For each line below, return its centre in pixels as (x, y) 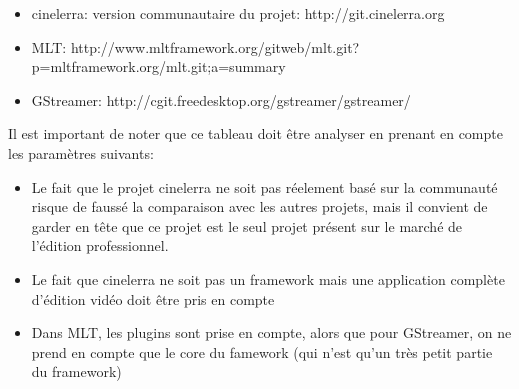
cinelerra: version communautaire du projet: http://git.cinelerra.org (238, 13)
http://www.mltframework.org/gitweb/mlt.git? (215, 46)
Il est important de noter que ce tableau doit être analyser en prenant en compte (255, 133)
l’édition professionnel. (100, 245)
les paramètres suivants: (81, 152)
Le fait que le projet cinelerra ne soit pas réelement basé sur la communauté (264, 186)
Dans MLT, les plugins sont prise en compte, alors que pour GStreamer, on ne (271, 332)
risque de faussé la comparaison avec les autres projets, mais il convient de (259, 206)
